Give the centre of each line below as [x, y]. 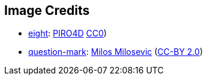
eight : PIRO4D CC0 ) [67, 33]
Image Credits [47, 10]
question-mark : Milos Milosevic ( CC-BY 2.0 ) [115, 52]
